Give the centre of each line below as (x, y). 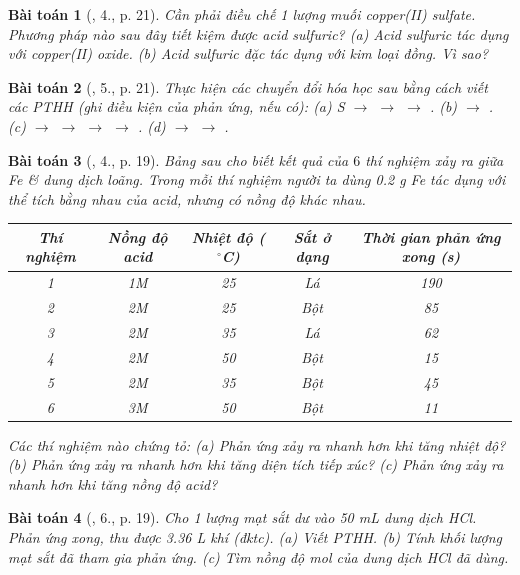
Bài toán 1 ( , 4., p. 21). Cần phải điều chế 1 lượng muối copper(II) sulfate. (242, 14)
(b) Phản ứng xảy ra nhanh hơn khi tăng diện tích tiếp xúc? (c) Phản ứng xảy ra (256, 464)
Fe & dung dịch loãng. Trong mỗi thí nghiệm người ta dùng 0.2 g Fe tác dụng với (257, 179)
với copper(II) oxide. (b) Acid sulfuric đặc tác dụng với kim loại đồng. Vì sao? (248, 53)
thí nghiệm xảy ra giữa (434, 159)
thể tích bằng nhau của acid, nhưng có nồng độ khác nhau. (187, 198)
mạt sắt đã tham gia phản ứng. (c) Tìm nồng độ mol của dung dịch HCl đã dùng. (258, 556)
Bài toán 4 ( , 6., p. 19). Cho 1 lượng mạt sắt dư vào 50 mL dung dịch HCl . (242, 517)
